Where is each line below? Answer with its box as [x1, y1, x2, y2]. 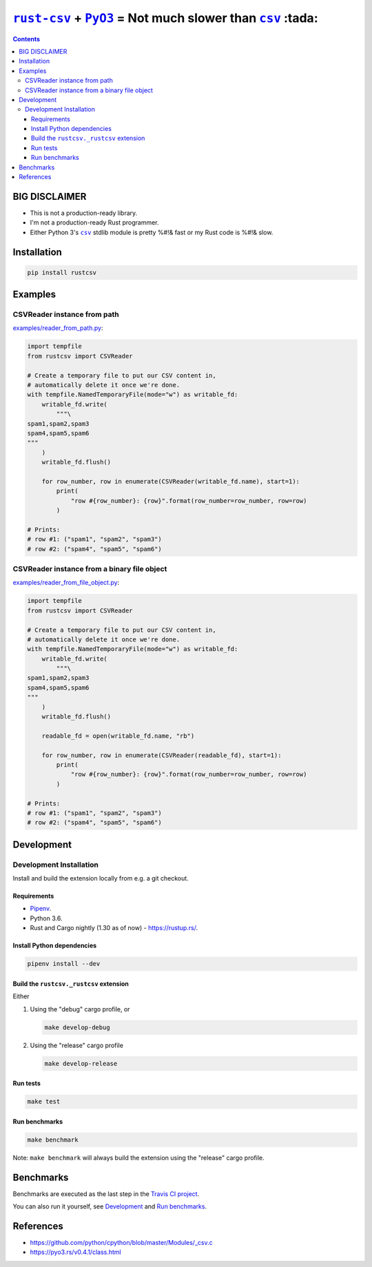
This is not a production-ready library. [30, 209, 138, 217]
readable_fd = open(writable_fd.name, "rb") [41, 732, 195, 740]
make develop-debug [44, 1023, 110, 1031]
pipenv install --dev [27, 960, 101, 968]
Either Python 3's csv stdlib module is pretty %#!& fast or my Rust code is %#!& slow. [30, 228, 273, 236]
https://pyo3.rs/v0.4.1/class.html [30, 1248, 121, 1257]
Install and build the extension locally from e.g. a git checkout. [12, 874, 189, 883]
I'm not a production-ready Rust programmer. [30, 218, 159, 227]
